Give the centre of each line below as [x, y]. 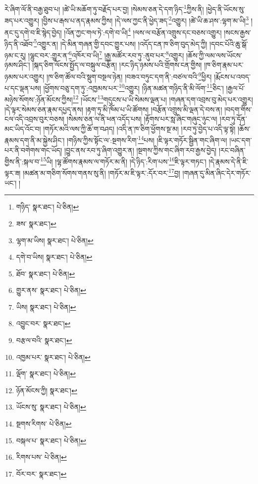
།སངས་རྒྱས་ [237, 32]
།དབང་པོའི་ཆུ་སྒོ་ [229, 43]
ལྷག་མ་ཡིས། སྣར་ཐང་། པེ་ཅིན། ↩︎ [55, 240]
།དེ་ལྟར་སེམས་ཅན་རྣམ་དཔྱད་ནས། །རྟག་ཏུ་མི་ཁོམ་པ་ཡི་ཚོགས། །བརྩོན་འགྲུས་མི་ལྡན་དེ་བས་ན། [113, 109]
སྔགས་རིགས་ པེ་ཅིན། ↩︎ [44, 424]
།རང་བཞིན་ [232, 150]
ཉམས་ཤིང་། [17, 65]
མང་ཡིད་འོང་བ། [23, 128]
